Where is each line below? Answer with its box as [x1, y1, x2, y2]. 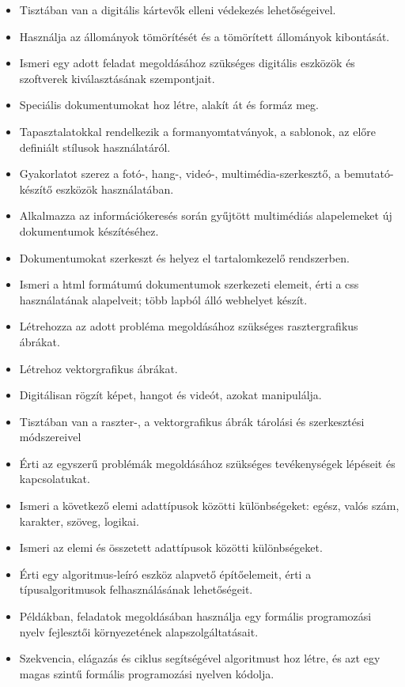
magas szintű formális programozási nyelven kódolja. [19, 665, 274, 681]
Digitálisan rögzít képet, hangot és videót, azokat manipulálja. [19, 387, 322, 403]
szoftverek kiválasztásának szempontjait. [19, 70, 215, 86]
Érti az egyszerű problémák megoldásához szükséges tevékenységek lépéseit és [19, 455, 396, 471]
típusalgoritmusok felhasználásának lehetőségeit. [19, 581, 253, 598]
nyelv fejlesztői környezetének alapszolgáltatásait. [19, 623, 259, 640]
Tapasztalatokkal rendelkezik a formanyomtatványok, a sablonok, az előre [19, 123, 377, 139]
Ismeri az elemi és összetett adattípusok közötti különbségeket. [19, 539, 323, 556]
